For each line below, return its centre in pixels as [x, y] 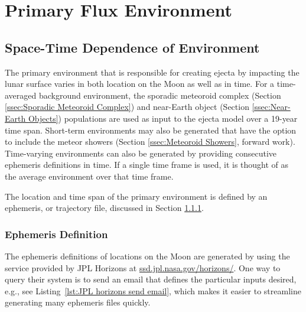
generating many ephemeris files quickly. [78, 302]
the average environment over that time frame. [89, 176]
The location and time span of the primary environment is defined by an [136, 196]
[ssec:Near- [271, 107]
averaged [21, 95]
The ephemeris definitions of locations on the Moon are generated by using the [147, 256]
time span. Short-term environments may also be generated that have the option [151, 130]
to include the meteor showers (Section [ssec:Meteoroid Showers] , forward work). [150, 142]
